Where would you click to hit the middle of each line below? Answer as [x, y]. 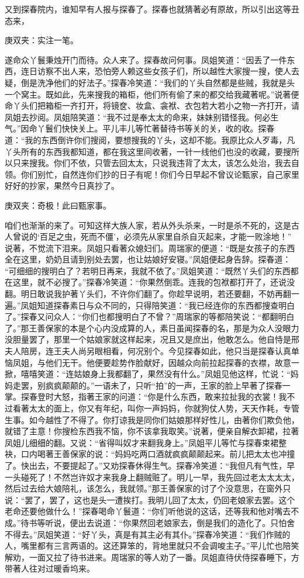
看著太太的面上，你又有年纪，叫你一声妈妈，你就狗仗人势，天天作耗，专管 [156, 408]
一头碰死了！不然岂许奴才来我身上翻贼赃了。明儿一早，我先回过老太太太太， [152, 477]
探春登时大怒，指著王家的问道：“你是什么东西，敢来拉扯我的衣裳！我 [154, 397]
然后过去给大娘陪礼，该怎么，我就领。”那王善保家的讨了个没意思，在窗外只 [148, 488]
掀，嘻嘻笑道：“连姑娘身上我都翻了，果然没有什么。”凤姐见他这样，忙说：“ [148, 374]
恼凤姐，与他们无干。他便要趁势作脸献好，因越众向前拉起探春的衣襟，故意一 [152, 362]
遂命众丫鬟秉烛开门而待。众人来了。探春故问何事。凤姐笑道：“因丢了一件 [146, 59]
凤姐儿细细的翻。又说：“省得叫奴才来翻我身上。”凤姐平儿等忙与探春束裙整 [146, 442]
